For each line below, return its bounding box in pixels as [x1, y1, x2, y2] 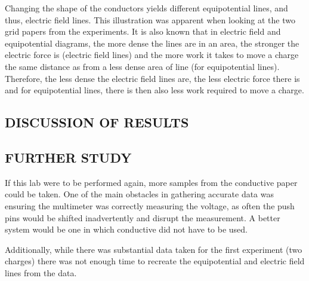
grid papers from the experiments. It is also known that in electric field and [5, 25, 281, 38]
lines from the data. [5, 266, 77, 279]
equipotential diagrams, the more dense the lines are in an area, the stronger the [5, 36, 299, 49]
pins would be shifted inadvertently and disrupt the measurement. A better [5, 211, 280, 224]
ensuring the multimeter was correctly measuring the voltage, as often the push [5, 199, 295, 212]
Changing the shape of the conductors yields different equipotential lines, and [5, 2, 288, 14]
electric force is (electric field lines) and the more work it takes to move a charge [5, 48, 299, 61]
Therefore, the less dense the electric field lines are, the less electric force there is [5, 72, 300, 84]
